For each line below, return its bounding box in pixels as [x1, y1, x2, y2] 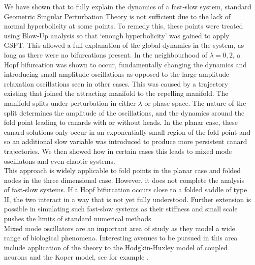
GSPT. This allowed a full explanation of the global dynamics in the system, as [4, 40, 244, 50]
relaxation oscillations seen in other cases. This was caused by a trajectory [4, 78, 228, 88]
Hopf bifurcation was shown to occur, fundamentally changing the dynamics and [4, 59, 247, 69]
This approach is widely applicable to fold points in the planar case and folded [4, 165, 241, 176]
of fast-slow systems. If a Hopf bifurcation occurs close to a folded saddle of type [4, 184, 247, 195]
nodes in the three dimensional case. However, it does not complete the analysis [4, 175, 245, 185]
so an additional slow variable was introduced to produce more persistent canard [4, 136, 247, 147]
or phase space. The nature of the [144, 97, 246, 108]
